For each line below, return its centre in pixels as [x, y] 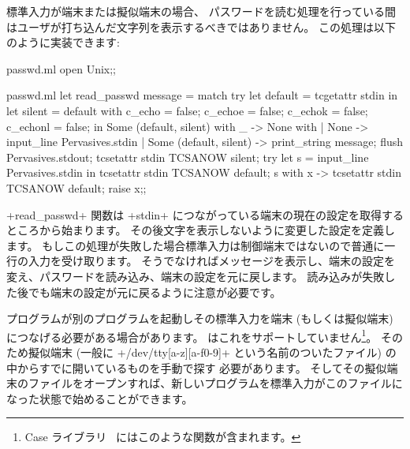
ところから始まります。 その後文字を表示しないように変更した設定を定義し [201, 230]
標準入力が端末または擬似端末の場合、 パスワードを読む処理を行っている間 [201, 11]
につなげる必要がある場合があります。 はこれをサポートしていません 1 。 [192, 335]
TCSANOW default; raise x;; [76, 187]
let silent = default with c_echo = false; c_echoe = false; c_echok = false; [187, 110]
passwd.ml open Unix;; [61, 68]
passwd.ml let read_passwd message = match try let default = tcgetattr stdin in [202, 95]
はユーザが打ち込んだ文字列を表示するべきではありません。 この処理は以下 [201, 26]
